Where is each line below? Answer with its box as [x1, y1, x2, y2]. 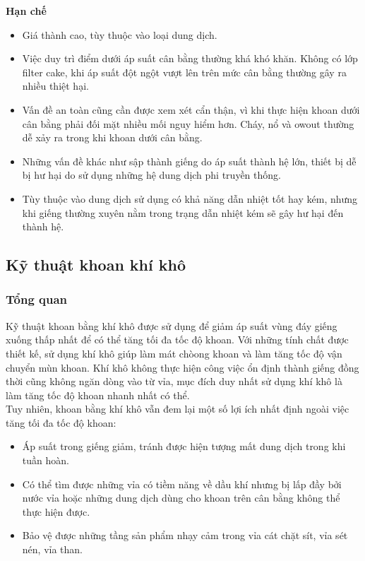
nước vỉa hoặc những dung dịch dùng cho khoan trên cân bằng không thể [22, 490, 340, 505]
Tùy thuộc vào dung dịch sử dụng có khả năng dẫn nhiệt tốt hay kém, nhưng [22, 191, 358, 206]
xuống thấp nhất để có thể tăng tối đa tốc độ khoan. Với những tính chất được [6, 332, 349, 347]
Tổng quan [6, 290, 68, 308]
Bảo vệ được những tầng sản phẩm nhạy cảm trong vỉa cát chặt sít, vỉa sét [22, 528, 348, 543]
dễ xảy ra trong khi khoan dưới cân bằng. [22, 130, 203, 145]
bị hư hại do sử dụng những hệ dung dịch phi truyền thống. [22, 167, 281, 182]
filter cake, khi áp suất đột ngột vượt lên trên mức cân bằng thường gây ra [22, 64, 347, 79]
